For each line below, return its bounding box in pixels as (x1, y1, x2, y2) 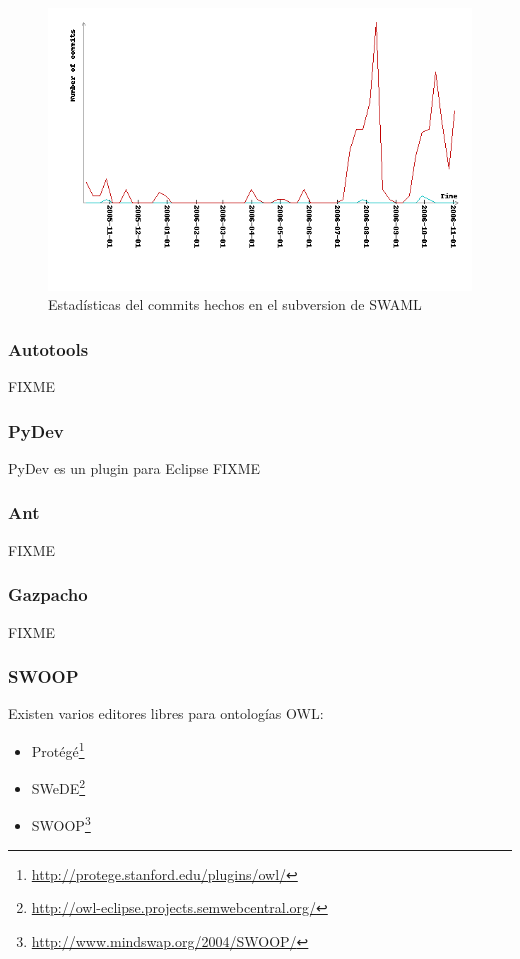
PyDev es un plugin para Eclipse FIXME (8, 457, 261, 478)
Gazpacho (8, 582, 88, 607)
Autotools (8, 336, 89, 361)
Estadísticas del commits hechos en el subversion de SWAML (48, 294, 422, 315)
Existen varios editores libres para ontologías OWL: (8, 703, 324, 724)
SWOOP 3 (31, 812, 91, 836)
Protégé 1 (31, 737, 85, 761)
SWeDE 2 (31, 775, 86, 798)
